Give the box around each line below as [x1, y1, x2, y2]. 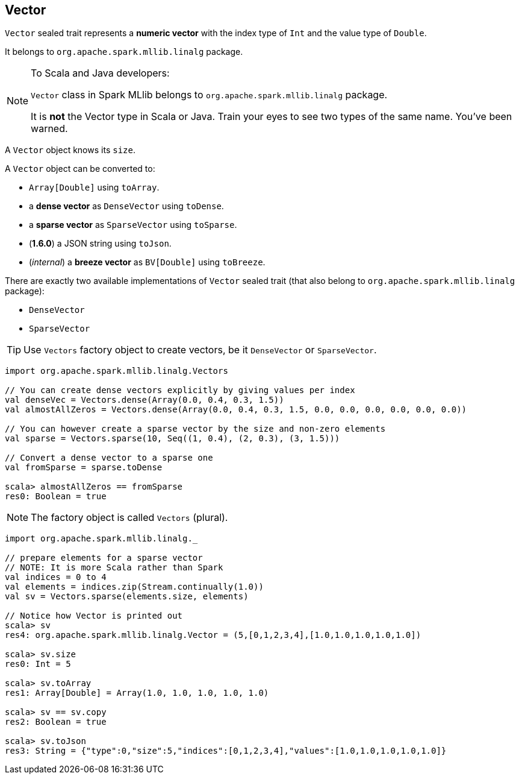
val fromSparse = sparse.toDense [5, 462, 163, 473]
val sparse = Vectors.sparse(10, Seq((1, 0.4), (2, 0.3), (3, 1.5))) [5, 434, 340, 444]
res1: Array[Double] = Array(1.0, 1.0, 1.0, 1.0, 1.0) [5, 688, 269, 698]
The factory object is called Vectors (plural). [31, 511, 228, 524]
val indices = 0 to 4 [5, 572, 107, 582]
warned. [31, 122, 68, 135]
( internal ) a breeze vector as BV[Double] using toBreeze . [29, 257, 266, 268]
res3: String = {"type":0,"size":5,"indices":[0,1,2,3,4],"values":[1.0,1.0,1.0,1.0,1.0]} [5, 746, 447, 756]
